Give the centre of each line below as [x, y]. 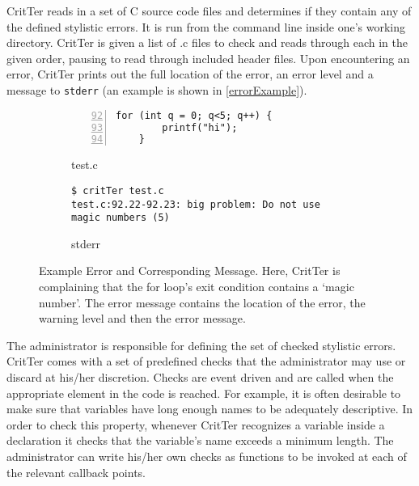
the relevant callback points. [76, 472]
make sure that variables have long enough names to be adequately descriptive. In [210, 409]
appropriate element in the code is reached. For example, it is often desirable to [204, 393]
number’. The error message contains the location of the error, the [202, 302]
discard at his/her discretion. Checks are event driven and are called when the [200, 376]
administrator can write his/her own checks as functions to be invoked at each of [207, 456]
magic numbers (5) [121, 218]
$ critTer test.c [118, 190]
